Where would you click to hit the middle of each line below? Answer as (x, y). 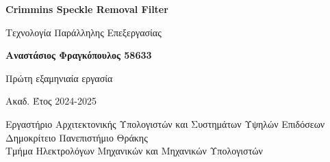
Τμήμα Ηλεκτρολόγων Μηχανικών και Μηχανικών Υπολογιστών (134, 151)
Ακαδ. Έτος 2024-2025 (51, 101)
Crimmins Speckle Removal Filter (87, 9)
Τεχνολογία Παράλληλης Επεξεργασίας (84, 32)
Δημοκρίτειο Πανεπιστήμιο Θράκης (77, 137)
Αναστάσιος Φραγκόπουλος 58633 (79, 55)
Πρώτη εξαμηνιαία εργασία (59, 78)
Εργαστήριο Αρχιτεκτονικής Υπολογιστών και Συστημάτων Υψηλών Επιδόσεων (165, 123)
